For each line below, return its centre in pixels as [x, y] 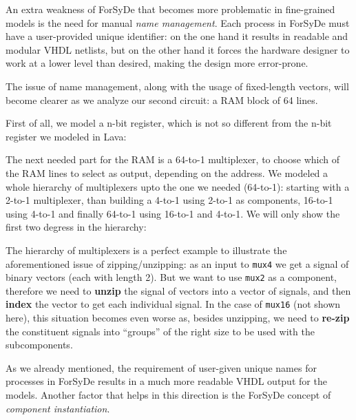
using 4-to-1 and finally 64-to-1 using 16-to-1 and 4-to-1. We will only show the [173, 213]
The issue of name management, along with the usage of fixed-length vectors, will [177, 86]
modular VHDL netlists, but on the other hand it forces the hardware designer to [178, 49]
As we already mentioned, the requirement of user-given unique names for [161, 367]
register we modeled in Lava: [66, 136]
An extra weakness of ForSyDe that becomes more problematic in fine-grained [170, 9]
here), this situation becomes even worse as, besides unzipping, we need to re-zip [178, 318]
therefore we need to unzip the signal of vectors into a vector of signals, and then [178, 290]
